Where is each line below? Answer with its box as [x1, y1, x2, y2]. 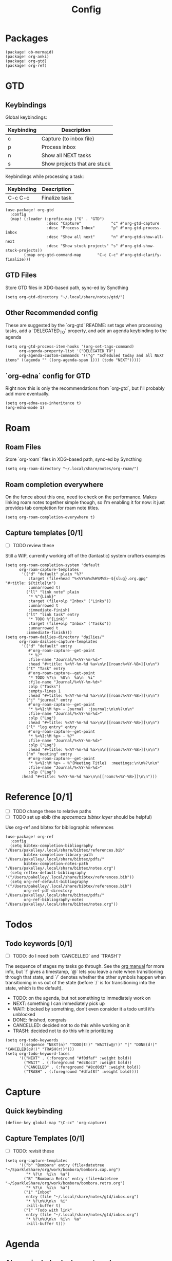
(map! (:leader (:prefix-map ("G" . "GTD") [10, 216, 104, 222]
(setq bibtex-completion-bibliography [10, 843, 93, 848]
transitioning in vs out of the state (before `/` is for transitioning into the [5, 979, 156, 985]
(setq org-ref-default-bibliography [10, 879, 88, 884]
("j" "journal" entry [26, 697, 72, 702]
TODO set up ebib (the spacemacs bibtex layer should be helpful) [12, 814, 152, 820]
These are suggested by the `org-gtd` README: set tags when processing [5, 322, 162, 328]
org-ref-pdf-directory [24, 888, 72, 893]
